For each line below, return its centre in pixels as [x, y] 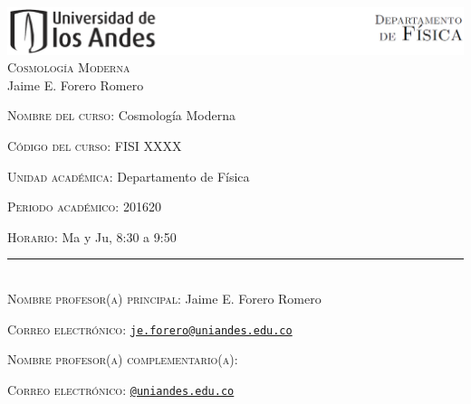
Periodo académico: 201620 [84, 207]
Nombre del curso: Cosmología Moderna [121, 115]
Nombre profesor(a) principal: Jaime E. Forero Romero [164, 298]
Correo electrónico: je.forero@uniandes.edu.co [150, 329]
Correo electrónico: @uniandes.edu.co [121, 389]
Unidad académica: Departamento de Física [129, 176]
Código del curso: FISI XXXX [95, 146]
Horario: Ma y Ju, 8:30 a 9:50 [92, 236]
